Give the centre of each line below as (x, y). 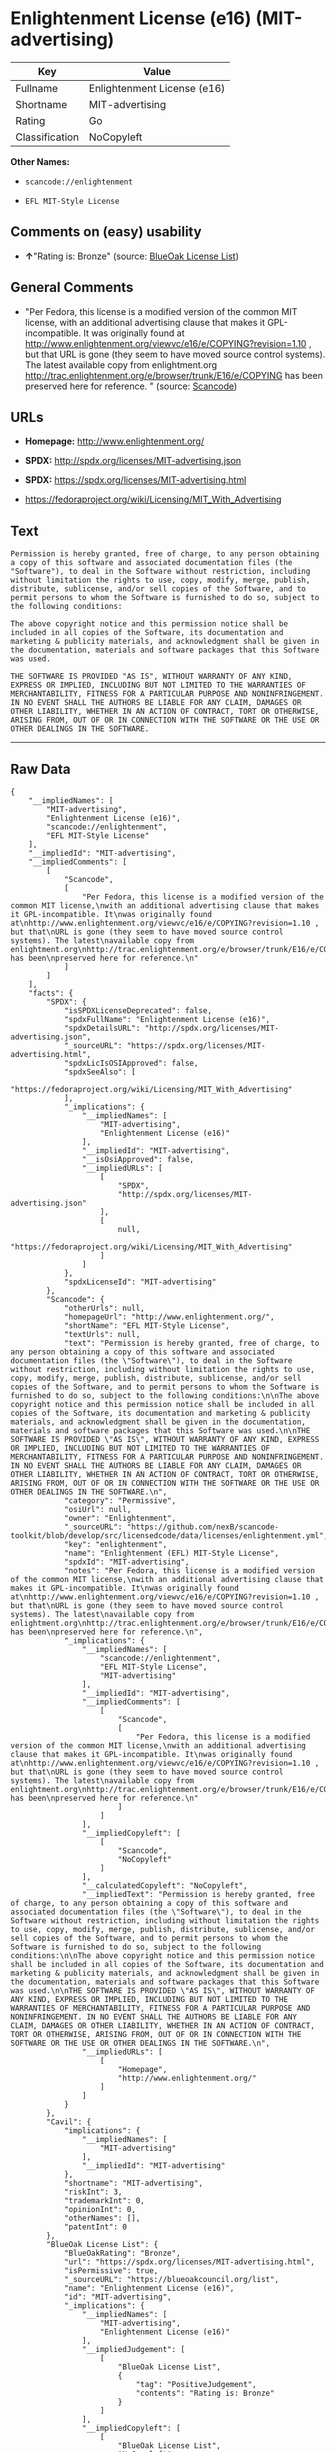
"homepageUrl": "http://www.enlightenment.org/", (169, 1317)
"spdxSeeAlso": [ (100, 1072)
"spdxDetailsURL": (102, 1028)
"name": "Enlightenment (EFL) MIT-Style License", (171, 1553)
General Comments (72, 287)
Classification (47, 137)
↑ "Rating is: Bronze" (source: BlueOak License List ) (132, 256)
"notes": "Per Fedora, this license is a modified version (189, 1571)
